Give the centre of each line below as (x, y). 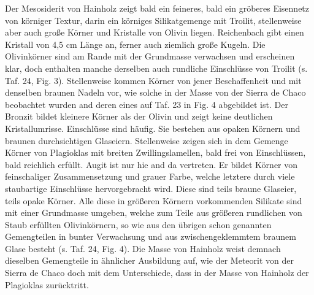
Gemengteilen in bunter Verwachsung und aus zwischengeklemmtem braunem (151, 236)
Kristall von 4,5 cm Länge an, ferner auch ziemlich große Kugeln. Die (135, 44)
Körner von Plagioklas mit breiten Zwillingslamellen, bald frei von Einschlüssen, (155, 152)
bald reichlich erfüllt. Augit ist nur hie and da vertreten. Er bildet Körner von (151, 164)
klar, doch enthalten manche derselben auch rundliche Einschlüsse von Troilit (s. (156, 68)
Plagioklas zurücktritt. (47, 284)
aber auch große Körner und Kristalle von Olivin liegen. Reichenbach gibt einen (155, 32)
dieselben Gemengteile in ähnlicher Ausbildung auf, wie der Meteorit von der (149, 260)
